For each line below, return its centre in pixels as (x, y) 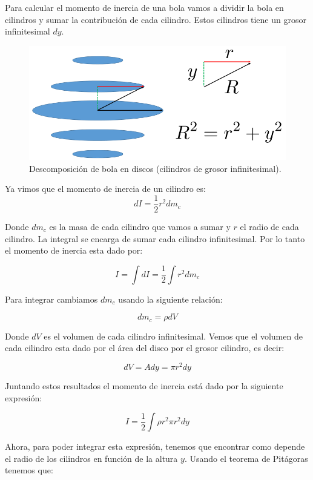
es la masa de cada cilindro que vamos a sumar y (140, 226)
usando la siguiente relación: (170, 299)
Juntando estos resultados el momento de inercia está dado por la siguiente (144, 386)
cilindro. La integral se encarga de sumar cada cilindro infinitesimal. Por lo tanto (155, 238)
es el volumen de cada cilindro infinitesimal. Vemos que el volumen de (173, 336)
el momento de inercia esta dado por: (74, 250)
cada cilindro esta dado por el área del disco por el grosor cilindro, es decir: (145, 348)
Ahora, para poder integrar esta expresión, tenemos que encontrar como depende (155, 446)
